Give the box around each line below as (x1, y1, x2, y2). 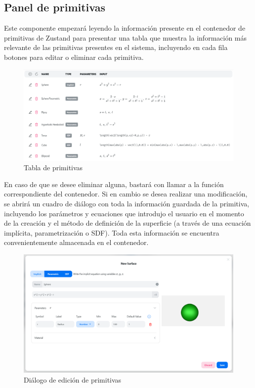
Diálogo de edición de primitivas (24, 374, 122, 385)
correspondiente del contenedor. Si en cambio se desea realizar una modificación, (4, 189, 248, 199)
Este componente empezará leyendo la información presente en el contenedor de (4, 23, 246, 33)
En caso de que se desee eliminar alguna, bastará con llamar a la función (4, 179, 224, 189)
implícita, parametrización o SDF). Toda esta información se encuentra (4, 227, 219, 238)
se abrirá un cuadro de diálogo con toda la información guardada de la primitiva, (4, 198, 250, 209)
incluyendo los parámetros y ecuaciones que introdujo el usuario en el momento (4, 208, 244, 218)
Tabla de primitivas (24, 162, 83, 173)
